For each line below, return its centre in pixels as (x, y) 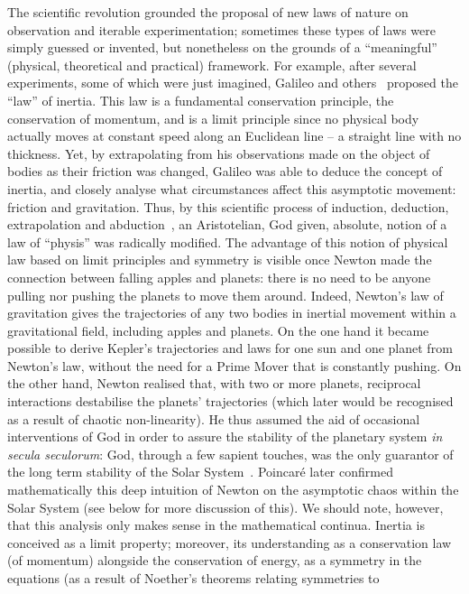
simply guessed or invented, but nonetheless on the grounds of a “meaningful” (222, 47)
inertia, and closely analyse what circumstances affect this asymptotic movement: (232, 188)
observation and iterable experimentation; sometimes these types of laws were (222, 29)
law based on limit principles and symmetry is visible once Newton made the (220, 260)
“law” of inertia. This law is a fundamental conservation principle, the (201, 100)
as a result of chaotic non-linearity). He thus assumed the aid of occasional (214, 418)
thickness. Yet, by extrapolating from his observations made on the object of (219, 153)
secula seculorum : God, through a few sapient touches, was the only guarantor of (230, 454)
